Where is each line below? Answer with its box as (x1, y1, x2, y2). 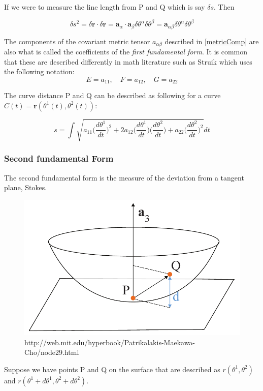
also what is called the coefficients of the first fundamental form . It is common (4, 46, 248, 56)
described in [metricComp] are (165, 36, 259, 46)
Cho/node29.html (24, 347, 79, 357)
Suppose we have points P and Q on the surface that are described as (4, 364, 220, 374)
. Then (214, 2, 235, 12)
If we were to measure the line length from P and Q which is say (4, 2, 205, 12)
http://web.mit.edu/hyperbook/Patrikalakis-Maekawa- (24, 337, 195, 347)
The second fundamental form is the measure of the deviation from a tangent (4, 172, 244, 183)
